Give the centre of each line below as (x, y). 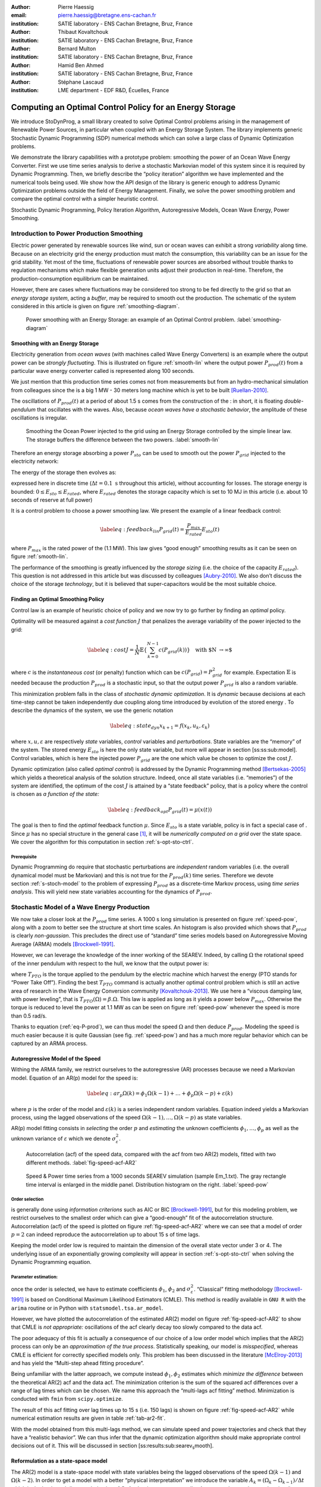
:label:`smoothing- (259, 320)
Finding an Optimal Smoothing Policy (58, 599)
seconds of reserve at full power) (52, 500)
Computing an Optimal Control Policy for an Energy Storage (123, 107)
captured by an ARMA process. (49, 1043)
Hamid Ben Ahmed (81, 65)
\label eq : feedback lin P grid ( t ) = (142, 530)
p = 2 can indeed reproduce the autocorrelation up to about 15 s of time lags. (106, 1235)
